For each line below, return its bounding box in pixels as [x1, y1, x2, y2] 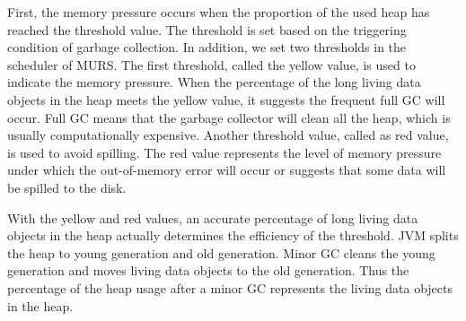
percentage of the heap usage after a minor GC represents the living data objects [7, 278, 453, 297]
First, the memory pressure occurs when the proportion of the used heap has [7, 3, 430, 21]
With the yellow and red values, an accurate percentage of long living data [7, 208, 418, 227]
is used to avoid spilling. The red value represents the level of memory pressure [7, 143, 442, 161]
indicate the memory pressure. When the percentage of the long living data [7, 73, 421, 91]
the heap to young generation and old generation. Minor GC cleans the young [7, 243, 435, 262]
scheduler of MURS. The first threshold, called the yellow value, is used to [7, 55, 416, 74]
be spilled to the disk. [7, 178, 127, 196]
